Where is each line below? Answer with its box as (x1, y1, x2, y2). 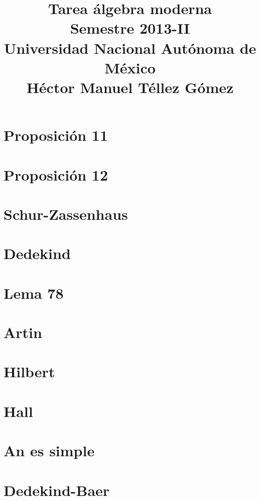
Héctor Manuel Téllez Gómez (26, 76, 234, 97)
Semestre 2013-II (70, 18, 190, 38)
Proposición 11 (4, 125, 108, 145)
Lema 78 (4, 282, 64, 303)
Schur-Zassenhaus (4, 203, 128, 224)
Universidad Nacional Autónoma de (4, 37, 256, 58)
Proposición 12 (4, 164, 108, 185)
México (104, 57, 156, 77)
